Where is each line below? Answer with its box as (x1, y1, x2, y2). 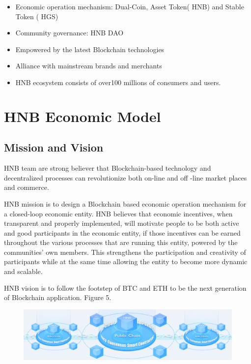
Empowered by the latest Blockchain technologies (15, 44, 165, 54)
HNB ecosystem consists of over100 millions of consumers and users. (15, 77, 221, 87)
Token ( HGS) (15, 11, 58, 21)
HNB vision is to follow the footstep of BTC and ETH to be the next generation (4, 282, 247, 293)
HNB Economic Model (4, 106, 161, 126)
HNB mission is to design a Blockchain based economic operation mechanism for (4, 198, 247, 209)
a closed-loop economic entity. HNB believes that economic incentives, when (4, 208, 233, 218)
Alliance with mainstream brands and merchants (15, 61, 162, 71)
